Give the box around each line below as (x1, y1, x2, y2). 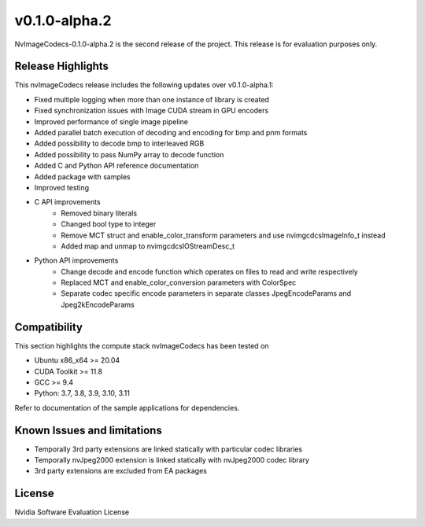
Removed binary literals (61, 208, 138, 218)
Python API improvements (34, 256, 119, 265)
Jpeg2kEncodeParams (61, 300, 135, 309)
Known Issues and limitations (14, 423, 163, 437)
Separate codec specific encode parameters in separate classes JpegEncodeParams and (61, 289, 352, 298)
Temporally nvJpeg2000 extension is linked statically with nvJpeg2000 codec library (34, 455, 310, 465)
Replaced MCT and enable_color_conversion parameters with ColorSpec (61, 278, 297, 287)
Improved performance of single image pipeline (34, 116, 189, 126)
